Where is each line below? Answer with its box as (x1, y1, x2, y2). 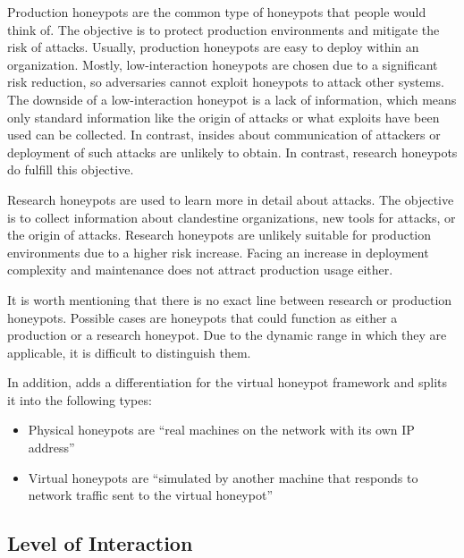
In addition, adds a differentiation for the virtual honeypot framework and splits (7, 373, 448, 392)
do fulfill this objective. (7, 160, 134, 179)
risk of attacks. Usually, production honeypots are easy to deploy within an (7, 38, 419, 56)
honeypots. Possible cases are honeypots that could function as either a (7, 308, 398, 326)
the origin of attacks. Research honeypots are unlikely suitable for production (7, 225, 432, 244)
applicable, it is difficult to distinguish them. (7, 342, 251, 361)
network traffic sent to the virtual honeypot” (28, 486, 273, 504)
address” (28, 438, 75, 457)
